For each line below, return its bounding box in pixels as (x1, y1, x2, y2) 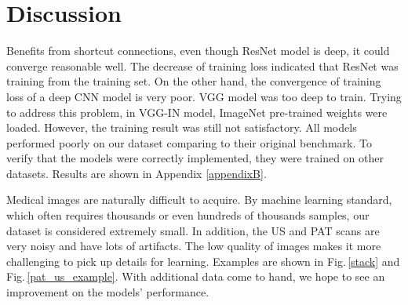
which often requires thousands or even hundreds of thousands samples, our (6, 207, 370, 223)
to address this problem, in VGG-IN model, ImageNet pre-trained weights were (6, 103, 388, 120)
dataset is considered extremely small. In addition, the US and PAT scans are (6, 222, 380, 238)
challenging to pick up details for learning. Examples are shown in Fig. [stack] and (6, 252, 400, 269)
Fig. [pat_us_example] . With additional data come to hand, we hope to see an (6, 268, 385, 285)
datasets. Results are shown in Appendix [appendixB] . (6, 165, 267, 181)
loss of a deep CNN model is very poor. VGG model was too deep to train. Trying (6, 88, 402, 104)
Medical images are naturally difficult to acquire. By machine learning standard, (6, 191, 392, 208)
